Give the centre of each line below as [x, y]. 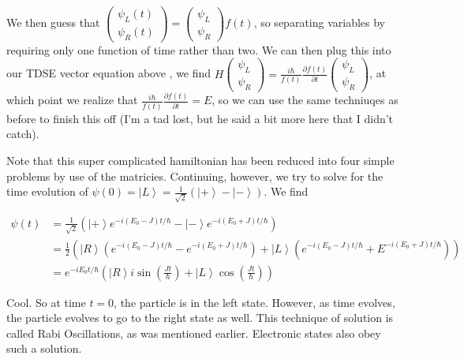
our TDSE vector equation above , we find [109, 73]
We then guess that [53, 22]
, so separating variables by [320, 22]
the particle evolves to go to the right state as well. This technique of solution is [200, 318]
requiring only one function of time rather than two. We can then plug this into [199, 49]
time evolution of [47, 191]
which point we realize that [72, 100]
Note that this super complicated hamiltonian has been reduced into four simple [200, 160]
